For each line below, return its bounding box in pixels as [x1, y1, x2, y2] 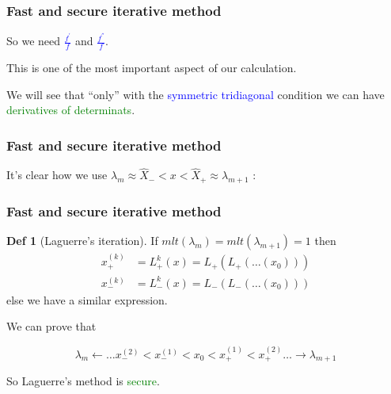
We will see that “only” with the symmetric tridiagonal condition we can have [6, 86, 385, 102]
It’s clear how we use [6, 166, 108, 183]
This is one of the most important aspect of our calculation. [6, 59, 297, 76]
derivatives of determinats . [6, 101, 135, 118]
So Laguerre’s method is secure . [6, 373, 160, 389]
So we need [6, 33, 61, 49]
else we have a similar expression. [6, 291, 168, 308]
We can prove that [6, 318, 97, 335]
